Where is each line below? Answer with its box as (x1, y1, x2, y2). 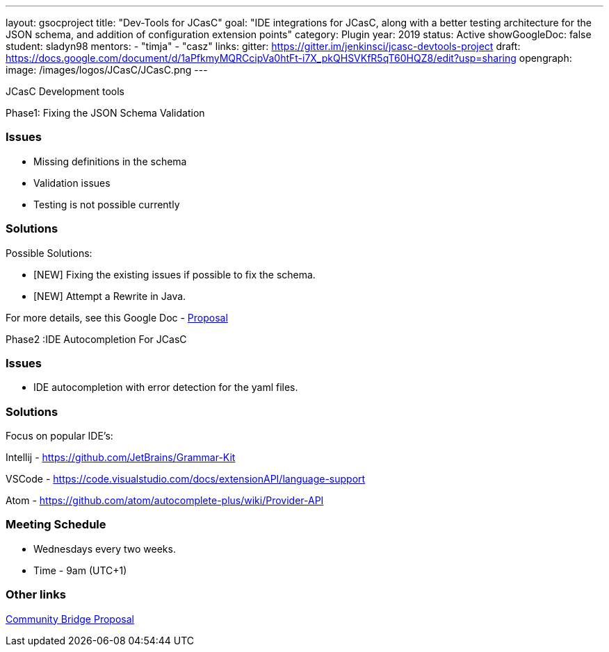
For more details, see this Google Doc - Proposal (6, 311, 228, 324)
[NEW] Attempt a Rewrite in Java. (33, 290, 186, 302)
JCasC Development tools (6, 85, 124, 97)
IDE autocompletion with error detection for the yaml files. (33, 381, 298, 394)
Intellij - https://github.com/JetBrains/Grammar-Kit (6, 451, 236, 463)
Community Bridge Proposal (6, 612, 134, 625)
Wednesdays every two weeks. (33, 542, 176, 555)
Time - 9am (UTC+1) (33, 564, 127, 576)
